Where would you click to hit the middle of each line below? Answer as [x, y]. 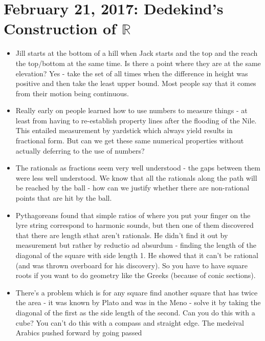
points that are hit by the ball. [64, 198]
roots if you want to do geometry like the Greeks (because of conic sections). [136, 275]
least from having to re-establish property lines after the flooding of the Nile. [136, 120]
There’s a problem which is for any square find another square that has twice [137, 292]
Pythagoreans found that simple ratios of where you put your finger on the [133, 215]
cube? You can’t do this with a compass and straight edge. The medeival [130, 322]
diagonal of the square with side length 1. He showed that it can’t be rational [137, 255]
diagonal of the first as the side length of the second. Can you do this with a [135, 312]
